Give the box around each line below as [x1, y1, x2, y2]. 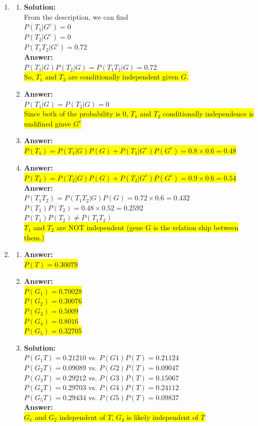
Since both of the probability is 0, [24, 108, 128, 119]
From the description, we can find [24, 11, 128, 22]
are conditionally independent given [68, 71, 179, 82]
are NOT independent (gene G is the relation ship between [56, 222, 239, 232]
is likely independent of [126, 412, 198, 422]
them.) [24, 232, 45, 242]
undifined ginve [24, 118, 71, 129]
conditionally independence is [163, 108, 254, 119]
